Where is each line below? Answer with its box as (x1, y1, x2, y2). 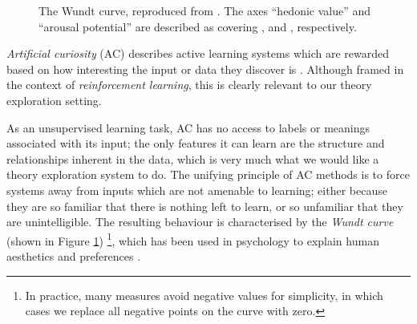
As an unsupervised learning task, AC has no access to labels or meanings (6, 119, 370, 136)
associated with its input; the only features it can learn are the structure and (6, 135, 385, 152)
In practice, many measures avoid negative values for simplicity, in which (25, 286, 383, 303)
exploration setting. (6, 91, 102, 108)
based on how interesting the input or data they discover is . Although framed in (6, 60, 404, 77)
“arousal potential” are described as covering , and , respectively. (38, 18, 357, 34)
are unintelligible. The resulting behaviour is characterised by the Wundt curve (6, 213, 394, 230)
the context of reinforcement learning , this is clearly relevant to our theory (6, 76, 372, 93)
